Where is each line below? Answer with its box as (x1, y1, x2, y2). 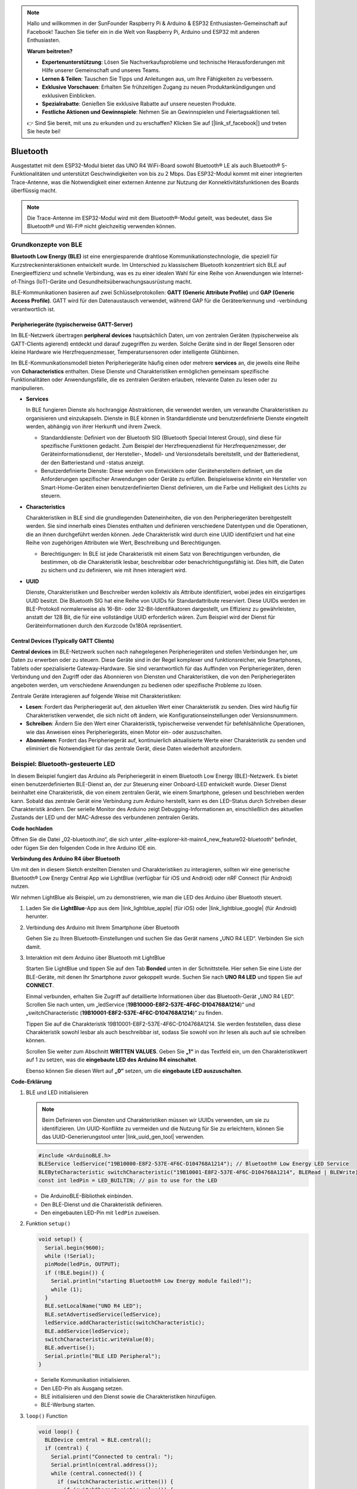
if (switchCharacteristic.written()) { (57, 1478, 174, 1485)
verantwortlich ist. (11, 306, 56, 313)
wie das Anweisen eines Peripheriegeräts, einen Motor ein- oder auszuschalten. (26, 728, 223, 736)
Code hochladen (11, 825, 53, 832)
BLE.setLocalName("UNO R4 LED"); (45, 1303, 142, 1310)
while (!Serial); (45, 1253, 95, 1260)
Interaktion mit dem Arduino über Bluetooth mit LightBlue (26, 954, 165, 961)
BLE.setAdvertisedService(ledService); (45, 1311, 161, 1317)
